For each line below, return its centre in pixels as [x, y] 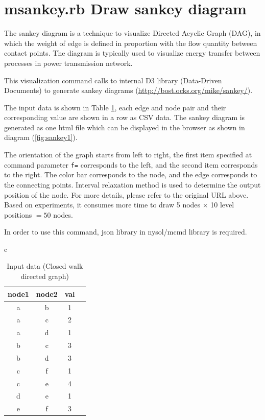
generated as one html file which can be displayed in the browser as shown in [125, 127]
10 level [222, 205]
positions [18, 214]
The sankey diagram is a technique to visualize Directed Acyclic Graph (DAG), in [132, 33]
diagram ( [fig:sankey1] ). [41, 137]
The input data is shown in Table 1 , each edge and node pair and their [115, 107]
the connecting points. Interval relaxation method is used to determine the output [132, 184]
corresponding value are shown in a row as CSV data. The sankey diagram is [125, 117]
